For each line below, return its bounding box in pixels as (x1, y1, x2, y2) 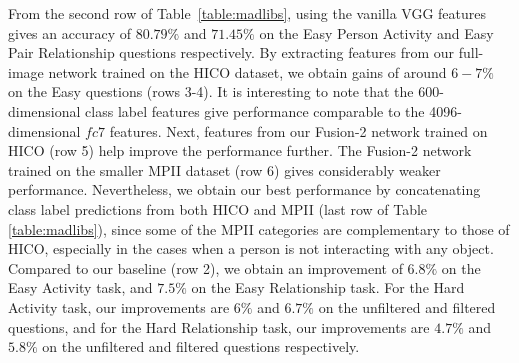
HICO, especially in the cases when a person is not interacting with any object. (8, 238, 494, 259)
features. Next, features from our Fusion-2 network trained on (109, 120, 488, 141)
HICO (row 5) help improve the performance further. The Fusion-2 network (8, 140, 472, 161)
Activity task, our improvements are (8, 296, 230, 317)
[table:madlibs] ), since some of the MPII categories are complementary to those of (8, 218, 510, 239)
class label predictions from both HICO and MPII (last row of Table (8, 198, 428, 219)
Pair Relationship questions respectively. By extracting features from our (8, 42, 455, 63)
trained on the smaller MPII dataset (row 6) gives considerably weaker (8, 159, 441, 180)
